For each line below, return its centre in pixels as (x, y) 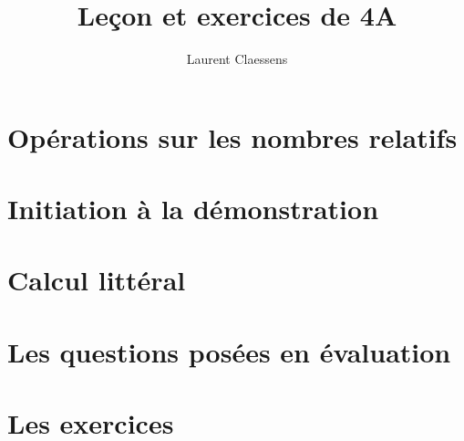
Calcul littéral (97, 280)
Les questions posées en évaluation (229, 351)
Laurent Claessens (237, 59)
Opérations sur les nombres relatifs (232, 136)
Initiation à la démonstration (193, 209)
